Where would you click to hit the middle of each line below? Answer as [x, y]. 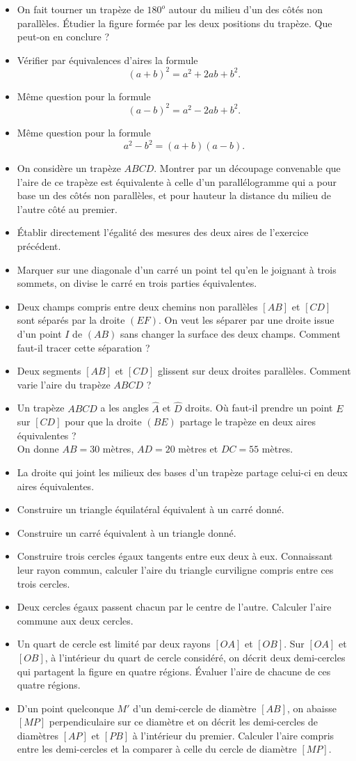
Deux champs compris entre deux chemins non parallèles [137, 306]
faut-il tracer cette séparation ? [83, 347]
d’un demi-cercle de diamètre [195, 708]
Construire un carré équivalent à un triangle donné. [127, 532]
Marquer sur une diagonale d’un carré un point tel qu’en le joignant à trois [177, 269]
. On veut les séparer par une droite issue [246, 320]
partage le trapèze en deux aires [248, 422]
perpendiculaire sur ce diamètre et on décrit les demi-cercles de [183, 722]
